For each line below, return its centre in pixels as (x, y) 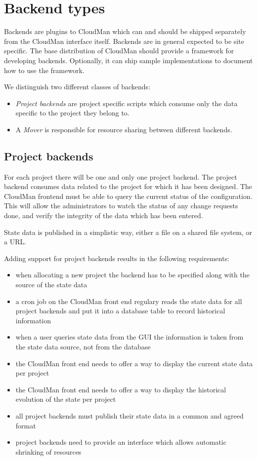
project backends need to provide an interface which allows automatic (121, 442)
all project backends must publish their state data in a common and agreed (129, 415)
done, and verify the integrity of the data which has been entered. (104, 215)
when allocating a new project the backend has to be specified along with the (132, 275)
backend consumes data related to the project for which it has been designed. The (128, 186)
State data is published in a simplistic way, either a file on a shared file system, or (128, 232)
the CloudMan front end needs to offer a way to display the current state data (134, 363)
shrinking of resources (48, 451)
